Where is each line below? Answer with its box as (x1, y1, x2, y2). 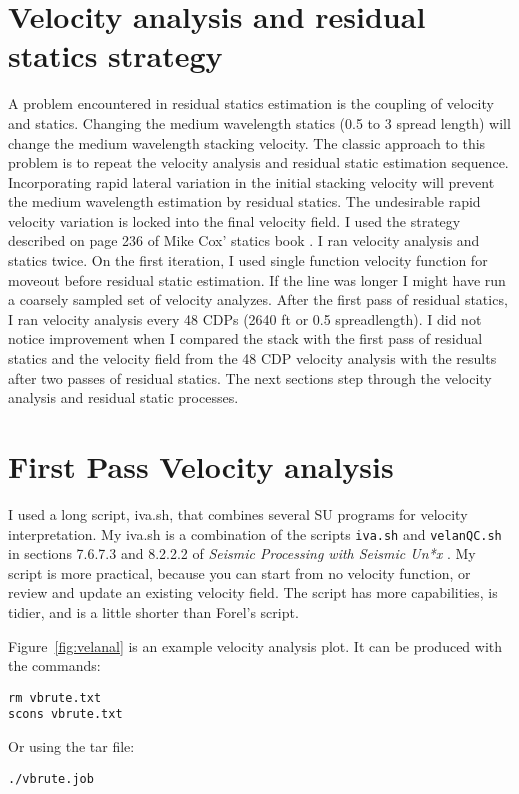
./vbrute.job (8, 771, 94, 786)
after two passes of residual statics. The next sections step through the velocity (8, 367, 492, 388)
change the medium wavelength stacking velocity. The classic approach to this (8, 132, 486, 153)
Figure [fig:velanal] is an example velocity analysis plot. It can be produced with (8, 635, 503, 656)
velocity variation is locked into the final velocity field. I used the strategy (8, 210, 461, 231)
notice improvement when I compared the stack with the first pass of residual (8, 328, 483, 349)
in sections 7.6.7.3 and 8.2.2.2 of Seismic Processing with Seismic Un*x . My (8, 543, 476, 564)
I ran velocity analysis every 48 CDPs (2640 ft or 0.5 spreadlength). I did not (8, 308, 482, 329)
